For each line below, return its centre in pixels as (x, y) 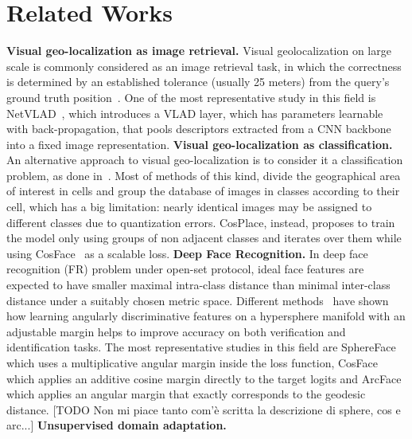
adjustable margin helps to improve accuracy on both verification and (176, 331)
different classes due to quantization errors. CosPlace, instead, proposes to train (201, 222)
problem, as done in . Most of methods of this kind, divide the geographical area (204, 175)
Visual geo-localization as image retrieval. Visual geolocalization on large (199, 51)
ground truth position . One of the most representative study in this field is (191, 97)
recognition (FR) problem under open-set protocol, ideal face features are (185, 269)
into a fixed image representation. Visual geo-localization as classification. (200, 144)
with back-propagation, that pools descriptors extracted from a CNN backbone (199, 129)
